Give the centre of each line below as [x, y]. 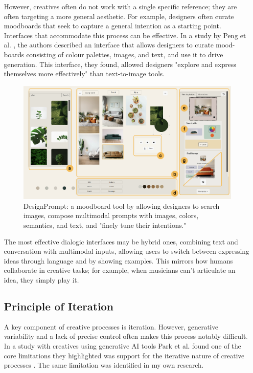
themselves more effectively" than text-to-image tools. [84, 74]
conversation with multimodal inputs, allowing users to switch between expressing [127, 251]
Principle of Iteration [59, 306]
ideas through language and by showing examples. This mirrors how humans [119, 260]
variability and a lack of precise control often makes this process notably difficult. [126, 336]
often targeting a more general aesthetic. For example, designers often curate [119, 16]
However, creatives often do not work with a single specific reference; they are [121, 6]
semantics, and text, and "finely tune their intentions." [105, 225]
